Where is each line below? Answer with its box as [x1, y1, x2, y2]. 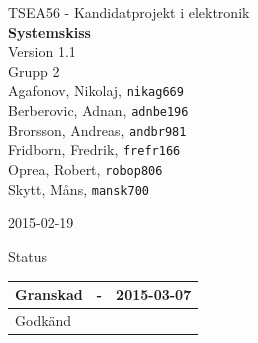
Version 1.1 [8, 41, 76, 62]
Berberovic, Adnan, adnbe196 [8, 100, 189, 121]
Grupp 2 [8, 60, 60, 81]
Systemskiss [8, 21, 91, 42]
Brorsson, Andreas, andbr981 [8, 119, 187, 140]
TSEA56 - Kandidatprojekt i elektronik [8, 2, 250, 22]
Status [8, 245, 47, 266]
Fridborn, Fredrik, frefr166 [8, 139, 181, 160]
